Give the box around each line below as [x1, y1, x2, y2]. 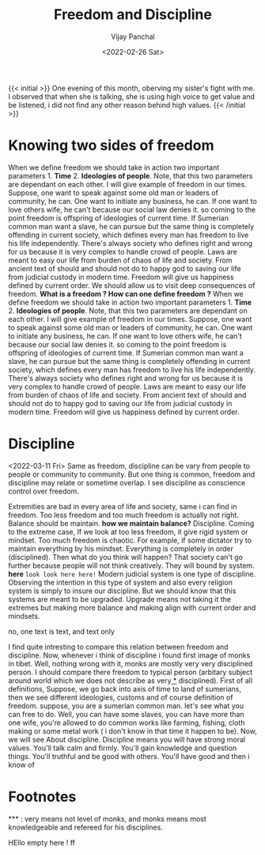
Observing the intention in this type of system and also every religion [8, 577, 233, 587]
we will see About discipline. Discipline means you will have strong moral [8, 734, 246, 744]
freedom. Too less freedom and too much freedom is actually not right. [8, 510, 240, 520]
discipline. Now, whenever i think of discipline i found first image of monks [8, 650, 251, 660]
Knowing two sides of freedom [8, 136, 214, 155]
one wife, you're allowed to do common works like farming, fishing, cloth [8, 718, 245, 727]
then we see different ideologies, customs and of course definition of [8, 692, 233, 702]
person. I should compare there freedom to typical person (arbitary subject [8, 667, 253, 677]
